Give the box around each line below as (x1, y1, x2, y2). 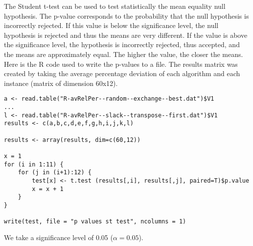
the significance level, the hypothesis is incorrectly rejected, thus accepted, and (4, 39, 240, 50)
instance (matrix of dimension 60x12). (4, 78, 118, 88)
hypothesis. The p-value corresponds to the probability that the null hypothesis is (4, 10, 249, 21)
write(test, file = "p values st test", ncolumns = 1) (4, 218, 186, 225)
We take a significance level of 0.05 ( (4, 232, 113, 242)
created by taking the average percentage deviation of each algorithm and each (4, 68, 240, 79)
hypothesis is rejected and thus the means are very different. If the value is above (4, 29, 248, 40)
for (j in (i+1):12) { (18, 169, 92, 176)
